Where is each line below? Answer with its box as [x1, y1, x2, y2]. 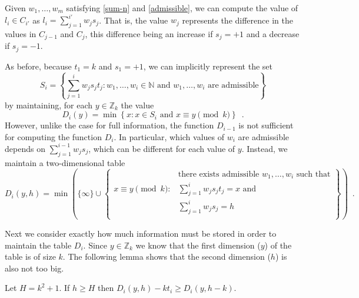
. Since [83, 239, 108, 251]
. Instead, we [241, 142, 288, 154]
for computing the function [5, 130, 102, 143]
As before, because [5, 59, 72, 72]
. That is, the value [99, 14, 168, 26]
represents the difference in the [182, 14, 293, 26]
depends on [5, 142, 45, 154]
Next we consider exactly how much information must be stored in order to [5, 227, 277, 239]
